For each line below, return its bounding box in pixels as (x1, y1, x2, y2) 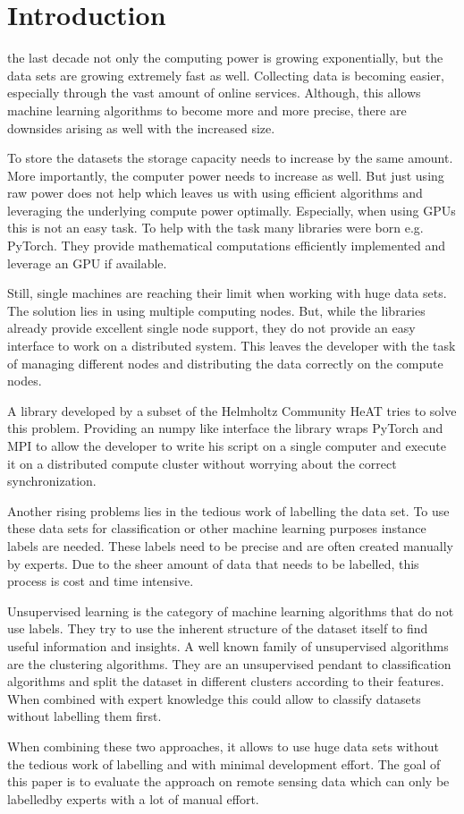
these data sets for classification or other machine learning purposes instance (7, 519, 426, 538)
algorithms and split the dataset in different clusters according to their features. (7, 672, 444, 691)
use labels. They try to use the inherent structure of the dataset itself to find (7, 619, 428, 638)
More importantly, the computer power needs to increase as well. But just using (7, 165, 444, 184)
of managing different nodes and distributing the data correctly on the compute (7, 353, 443, 372)
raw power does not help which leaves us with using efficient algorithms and (7, 183, 423, 202)
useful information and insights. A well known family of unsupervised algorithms (7, 636, 449, 655)
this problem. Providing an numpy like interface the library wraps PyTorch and (7, 419, 443, 437)
